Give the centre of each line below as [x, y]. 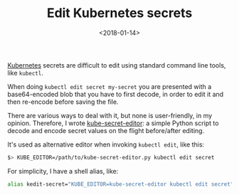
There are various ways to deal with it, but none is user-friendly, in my [110, 115]
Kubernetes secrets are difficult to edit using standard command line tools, [117, 65]
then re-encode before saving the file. [63, 102]
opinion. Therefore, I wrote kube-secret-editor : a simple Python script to [113, 123]
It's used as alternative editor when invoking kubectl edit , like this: [106, 144]
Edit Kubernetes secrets [119, 13]
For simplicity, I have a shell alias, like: [63, 171]
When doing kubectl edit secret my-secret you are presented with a [110, 86]
